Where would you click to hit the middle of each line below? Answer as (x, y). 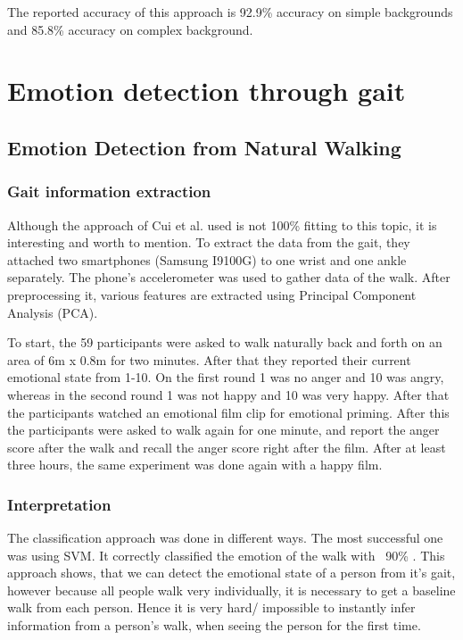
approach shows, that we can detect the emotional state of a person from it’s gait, (231, 573)
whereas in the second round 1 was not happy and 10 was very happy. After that (228, 394)
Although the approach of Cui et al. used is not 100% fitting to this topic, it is (222, 224)
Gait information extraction (109, 191)
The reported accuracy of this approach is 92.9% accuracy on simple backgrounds (230, 12)
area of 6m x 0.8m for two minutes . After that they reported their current (209, 359)
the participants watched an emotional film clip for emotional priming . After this (228, 412)
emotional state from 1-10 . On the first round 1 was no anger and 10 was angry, (226, 377)
